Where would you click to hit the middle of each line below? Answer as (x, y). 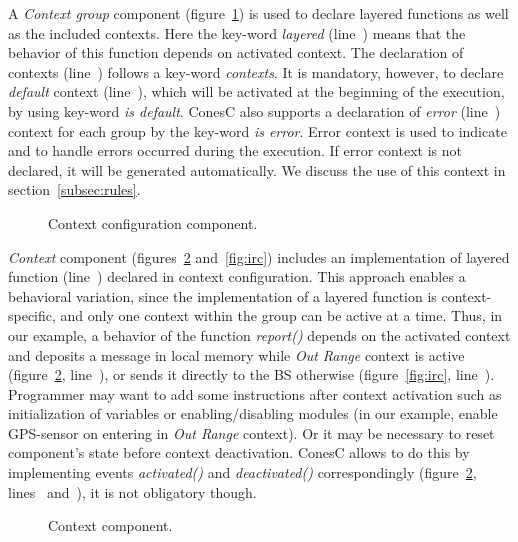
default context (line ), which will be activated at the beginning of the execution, (256, 91)
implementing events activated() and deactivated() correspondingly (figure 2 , (242, 472)
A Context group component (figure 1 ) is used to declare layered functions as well (258, 13)
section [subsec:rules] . (74, 189)
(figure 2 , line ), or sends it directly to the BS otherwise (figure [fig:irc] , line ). (251, 374)
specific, (32, 315)
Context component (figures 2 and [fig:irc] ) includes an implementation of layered (259, 256)
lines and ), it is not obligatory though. (132, 491)
